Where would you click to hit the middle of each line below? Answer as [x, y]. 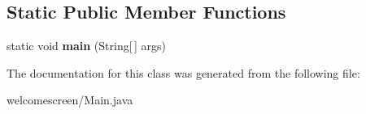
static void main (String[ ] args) [86, 46]
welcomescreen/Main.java [70, 100]
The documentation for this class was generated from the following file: [183, 72]
